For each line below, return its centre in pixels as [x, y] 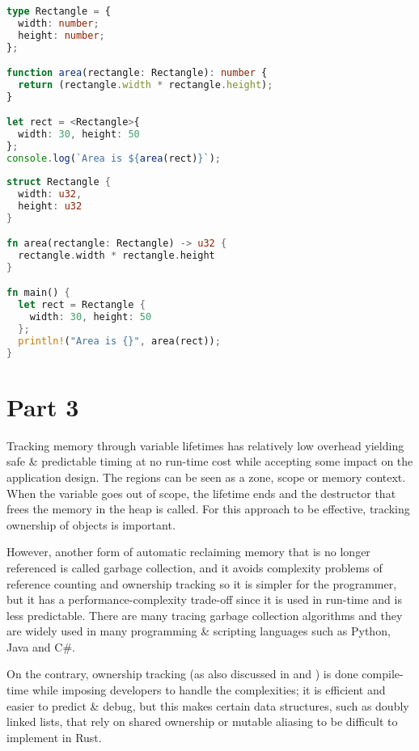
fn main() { [38, 293]
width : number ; [59, 23]
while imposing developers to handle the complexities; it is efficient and [209, 690]
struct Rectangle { [59, 181]
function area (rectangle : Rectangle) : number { [137, 73]
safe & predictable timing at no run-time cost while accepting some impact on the [210, 461]
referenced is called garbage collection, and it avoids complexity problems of [195, 567]
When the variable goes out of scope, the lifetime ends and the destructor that [201, 493]
